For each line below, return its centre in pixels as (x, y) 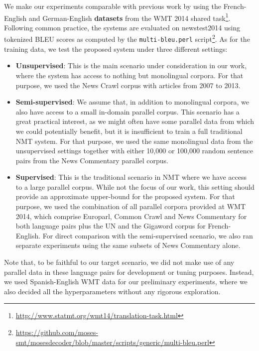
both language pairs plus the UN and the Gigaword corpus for (111, 226)
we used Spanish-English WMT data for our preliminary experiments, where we (126, 282)
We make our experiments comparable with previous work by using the (113, 6)
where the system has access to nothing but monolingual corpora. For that (129, 75)
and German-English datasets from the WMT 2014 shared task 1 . (130, 17)
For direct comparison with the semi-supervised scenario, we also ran (148, 235)
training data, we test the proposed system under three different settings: (116, 49)
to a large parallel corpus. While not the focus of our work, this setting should (135, 186)
